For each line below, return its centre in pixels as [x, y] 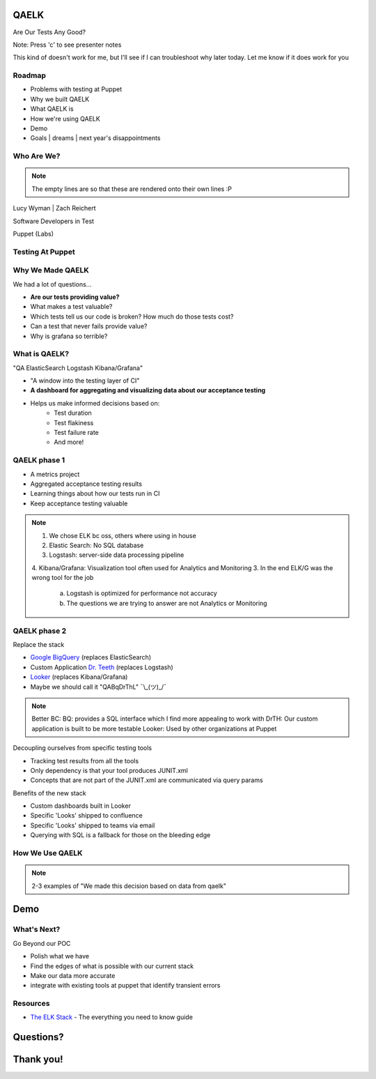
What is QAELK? [41, 354]
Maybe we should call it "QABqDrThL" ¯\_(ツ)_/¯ [99, 687]
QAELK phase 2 [40, 631]
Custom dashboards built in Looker [81, 806]
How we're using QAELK [65, 118]
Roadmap [30, 75]
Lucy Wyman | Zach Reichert [55, 208]
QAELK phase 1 [39, 460]
